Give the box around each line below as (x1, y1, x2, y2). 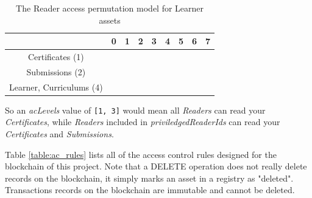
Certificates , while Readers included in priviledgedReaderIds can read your (5, 115, 280, 128)
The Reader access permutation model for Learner (16, 2, 204, 14)
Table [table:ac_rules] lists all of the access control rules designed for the (5, 148, 277, 160)
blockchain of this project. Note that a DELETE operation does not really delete (5, 160, 307, 172)
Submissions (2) (26, 65, 86, 78)
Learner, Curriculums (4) (9, 80, 103, 93)
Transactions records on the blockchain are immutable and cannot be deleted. (5, 183, 295, 196)
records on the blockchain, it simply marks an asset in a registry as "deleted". (5, 171, 294, 184)
